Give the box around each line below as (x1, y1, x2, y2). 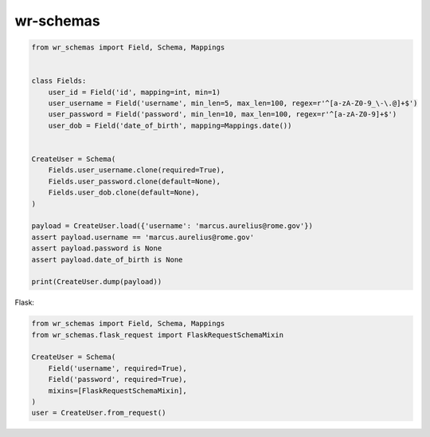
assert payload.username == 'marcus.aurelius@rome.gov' (31, 232, 255, 242)
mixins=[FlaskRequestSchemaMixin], (48, 386, 187, 395)
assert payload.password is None (31, 244, 162, 253)
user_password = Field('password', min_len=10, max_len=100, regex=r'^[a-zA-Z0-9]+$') (48, 110, 397, 119)
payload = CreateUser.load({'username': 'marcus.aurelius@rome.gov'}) (31, 222, 314, 230)
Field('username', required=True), (48, 364, 187, 372)
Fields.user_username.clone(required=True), (48, 166, 225, 175)
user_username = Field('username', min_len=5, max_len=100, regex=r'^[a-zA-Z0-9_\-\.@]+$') (48, 99, 418, 108)
